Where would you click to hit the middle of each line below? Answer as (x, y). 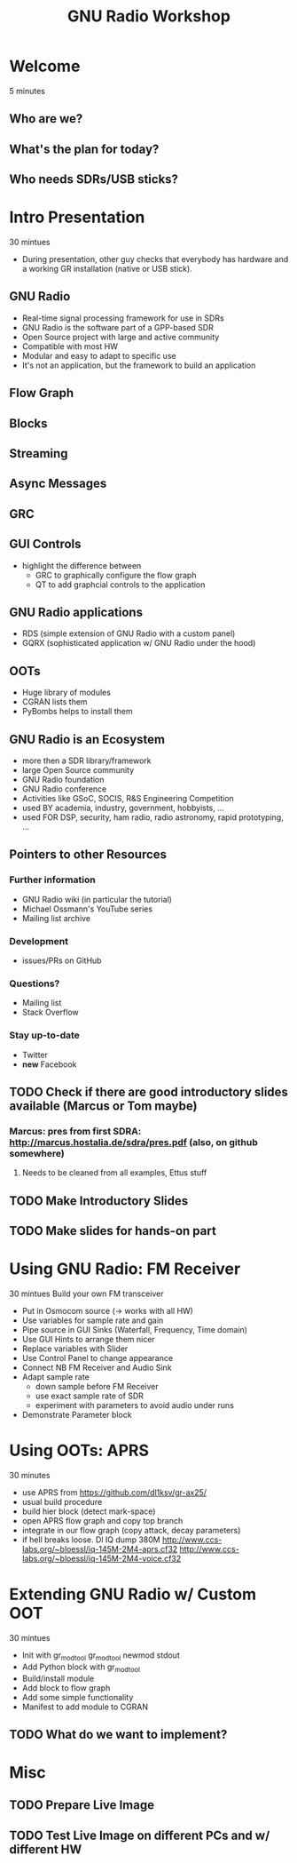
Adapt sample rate (56, 1377)
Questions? (35, 983)
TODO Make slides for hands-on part (113, 1231)
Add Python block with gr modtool (81, 1668)
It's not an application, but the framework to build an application (139, 365)
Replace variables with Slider (75, 1349)
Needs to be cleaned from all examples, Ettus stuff (114, 1173)
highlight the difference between (82, 565)
